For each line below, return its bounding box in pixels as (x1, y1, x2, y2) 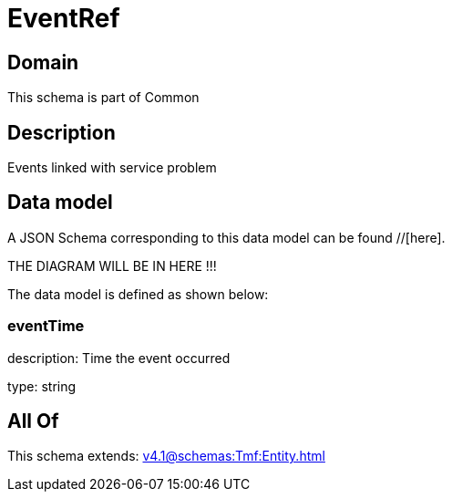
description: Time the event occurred (7, 349, 231, 366)
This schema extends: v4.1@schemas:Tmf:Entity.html (7, 448, 325, 464)
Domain (7, 50, 79, 74)
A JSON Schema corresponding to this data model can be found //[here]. (7, 229, 446, 245)
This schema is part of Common (7, 89, 200, 106)
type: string (7, 378, 77, 394)
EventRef (7, 3, 120, 34)
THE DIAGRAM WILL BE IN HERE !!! (7, 257, 217, 274)
